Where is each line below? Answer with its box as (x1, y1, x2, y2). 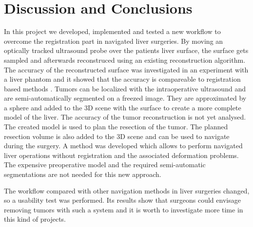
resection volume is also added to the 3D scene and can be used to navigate (4, 131, 230, 141)
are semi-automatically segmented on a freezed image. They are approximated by (4, 93, 247, 103)
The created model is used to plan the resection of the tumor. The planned (4, 122, 228, 132)
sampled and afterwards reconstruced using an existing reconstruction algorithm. (4, 54, 246, 65)
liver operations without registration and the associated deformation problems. (4, 150, 239, 160)
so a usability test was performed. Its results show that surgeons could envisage (4, 195, 241, 205)
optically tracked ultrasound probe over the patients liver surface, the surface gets (4, 45, 249, 55)
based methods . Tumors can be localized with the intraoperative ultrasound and (4, 83, 246, 93)
